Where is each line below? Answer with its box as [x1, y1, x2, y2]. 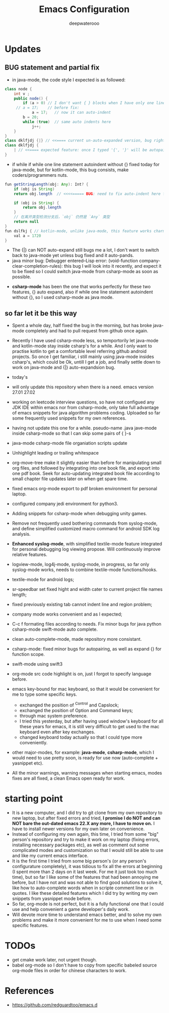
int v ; [14, 91, 30, 96]
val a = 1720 [14, 233, 41, 238]
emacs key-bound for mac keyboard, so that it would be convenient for [12, 686, 160, 692]
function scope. [12, 651, 45, 657]
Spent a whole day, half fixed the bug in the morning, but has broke [12, 322, 152, 329]
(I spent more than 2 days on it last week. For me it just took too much [12, 869, 157, 875]
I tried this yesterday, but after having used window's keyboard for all [19, 718, 163, 724]
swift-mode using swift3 [12, 661, 63, 667]
